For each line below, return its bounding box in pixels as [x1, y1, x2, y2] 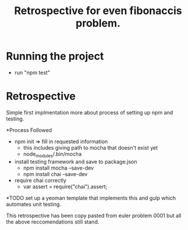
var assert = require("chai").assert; [23, 183, 107, 190]
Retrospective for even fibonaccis [14, 4, 182, 18]
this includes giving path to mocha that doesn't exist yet [23, 144, 158, 151]
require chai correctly [14, 177, 67, 184]
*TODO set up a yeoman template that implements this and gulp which [6, 194, 176, 201]
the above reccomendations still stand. [6, 218, 99, 225]
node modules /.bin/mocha [23, 150, 82, 159]
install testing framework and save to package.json [14, 158, 137, 165]
